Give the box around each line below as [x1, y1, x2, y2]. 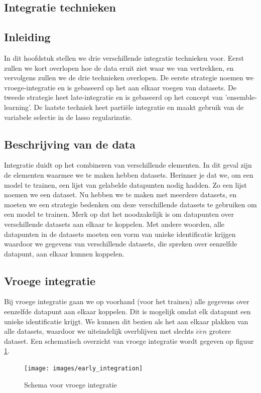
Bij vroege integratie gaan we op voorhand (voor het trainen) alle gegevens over [4, 296, 249, 307]
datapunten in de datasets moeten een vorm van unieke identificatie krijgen [4, 228, 236, 239]
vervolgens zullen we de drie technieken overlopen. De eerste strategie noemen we [4, 72, 254, 83]
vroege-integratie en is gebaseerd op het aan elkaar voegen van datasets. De [4, 82, 236, 92]
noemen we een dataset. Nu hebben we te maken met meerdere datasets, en [4, 189, 237, 200]
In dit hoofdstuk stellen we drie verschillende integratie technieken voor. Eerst [4, 52, 244, 63]
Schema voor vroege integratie [24, 379, 117, 389]
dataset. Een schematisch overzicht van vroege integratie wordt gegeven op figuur [4, 335, 254, 346]
